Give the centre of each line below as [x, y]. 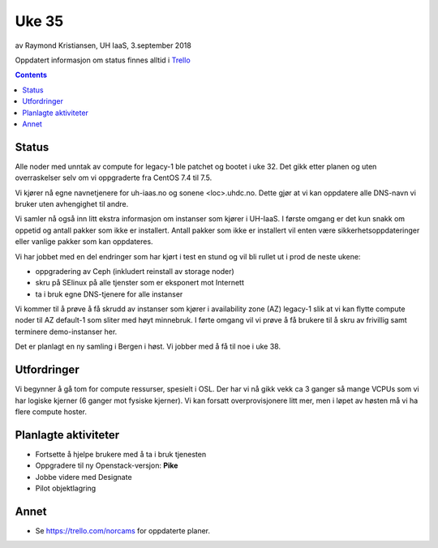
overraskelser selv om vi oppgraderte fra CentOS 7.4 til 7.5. [114, 178]
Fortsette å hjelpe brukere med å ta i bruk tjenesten [121, 454]
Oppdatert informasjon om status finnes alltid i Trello [103, 60]
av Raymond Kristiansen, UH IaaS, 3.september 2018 [103, 45]
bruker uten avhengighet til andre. [72, 203]
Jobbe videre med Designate [84, 477]
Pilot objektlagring [66, 488]
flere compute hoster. [51, 411]
